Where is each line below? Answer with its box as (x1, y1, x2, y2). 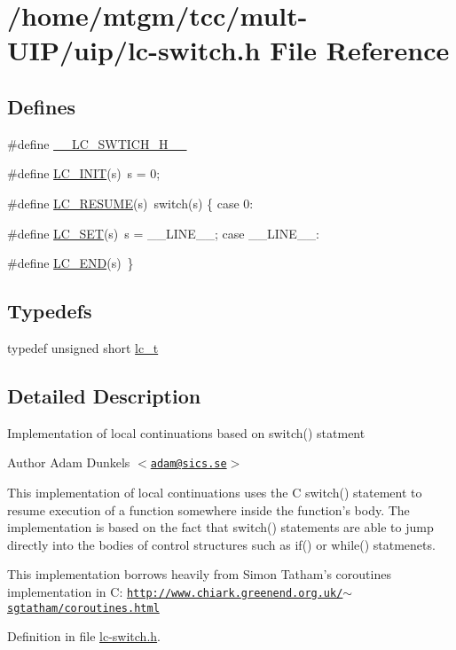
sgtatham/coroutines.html (7, 601, 160, 615)
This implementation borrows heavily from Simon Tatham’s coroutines (7, 565, 391, 583)
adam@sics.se (150, 458, 227, 471)
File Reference (270, 32, 450, 68)
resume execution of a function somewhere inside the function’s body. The (7, 500, 410, 519)
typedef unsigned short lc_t (7, 338, 159, 356)
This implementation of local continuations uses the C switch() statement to (7, 482, 422, 501)
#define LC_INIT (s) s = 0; (7, 164, 161, 183)
